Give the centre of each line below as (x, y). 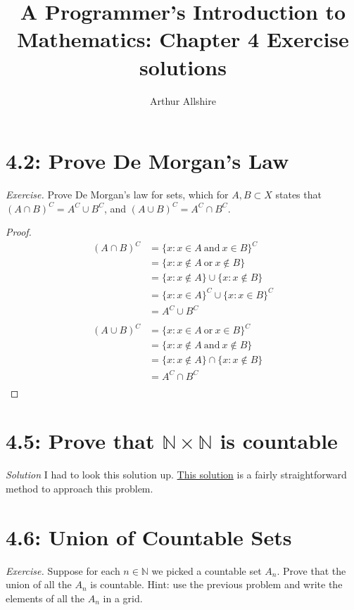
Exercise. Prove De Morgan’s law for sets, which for (117, 195)
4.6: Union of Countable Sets (149, 536)
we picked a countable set (207, 570)
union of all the (39, 584)
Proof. (19, 232)
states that (298, 195)
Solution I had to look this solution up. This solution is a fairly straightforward (176, 475)
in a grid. (123, 598)
